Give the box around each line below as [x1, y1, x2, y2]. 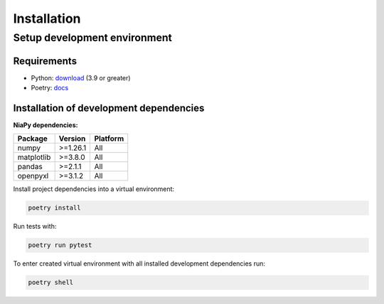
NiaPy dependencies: [13, 121, 78, 129]
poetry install [28, 204, 81, 212]
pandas [17, 162, 43, 172]
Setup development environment [13, 31, 172, 44]
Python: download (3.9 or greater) [31, 73, 131, 82]
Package [17, 134, 48, 143]
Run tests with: [13, 222, 57, 231]
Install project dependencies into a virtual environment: [13, 185, 174, 193]
